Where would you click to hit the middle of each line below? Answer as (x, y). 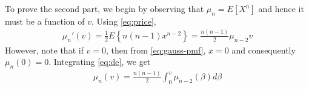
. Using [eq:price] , (124, 21)
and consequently (264, 50)
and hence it (281, 8)
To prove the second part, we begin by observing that (105, 8)
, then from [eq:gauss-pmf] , (156, 50)
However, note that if (44, 50)
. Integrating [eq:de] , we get (100, 62)
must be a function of (45, 21)
